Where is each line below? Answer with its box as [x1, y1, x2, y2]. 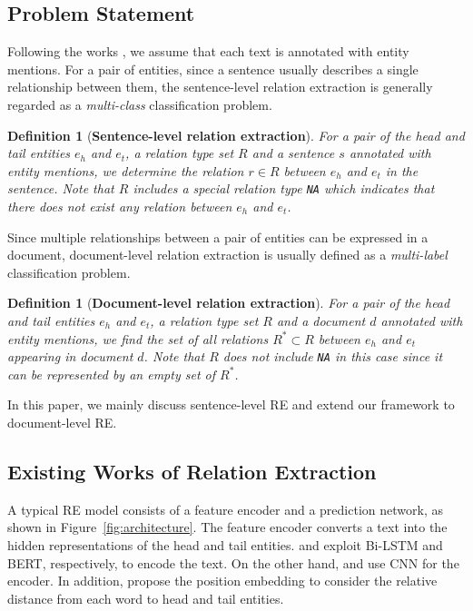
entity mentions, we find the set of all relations [7, 329, 269, 348]
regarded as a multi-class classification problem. [7, 94, 272, 113]
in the [385, 161, 419, 180]
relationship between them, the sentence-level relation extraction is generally [7, 77, 433, 96]
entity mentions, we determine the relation [7, 161, 244, 180]
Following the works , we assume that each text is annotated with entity [7, 42, 409, 61]
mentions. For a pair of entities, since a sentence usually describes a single [7, 59, 419, 78]
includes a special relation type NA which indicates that [133, 179, 435, 198]
